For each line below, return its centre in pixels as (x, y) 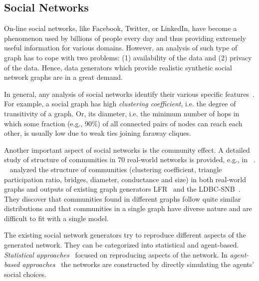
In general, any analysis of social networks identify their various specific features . (129, 94)
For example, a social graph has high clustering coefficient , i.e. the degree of (120, 104)
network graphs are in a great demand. (63, 77)
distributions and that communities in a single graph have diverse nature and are (128, 208)
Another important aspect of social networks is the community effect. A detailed (127, 149)
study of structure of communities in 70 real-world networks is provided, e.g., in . (130, 159)
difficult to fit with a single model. (56, 218)
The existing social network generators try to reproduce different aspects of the (125, 235)
